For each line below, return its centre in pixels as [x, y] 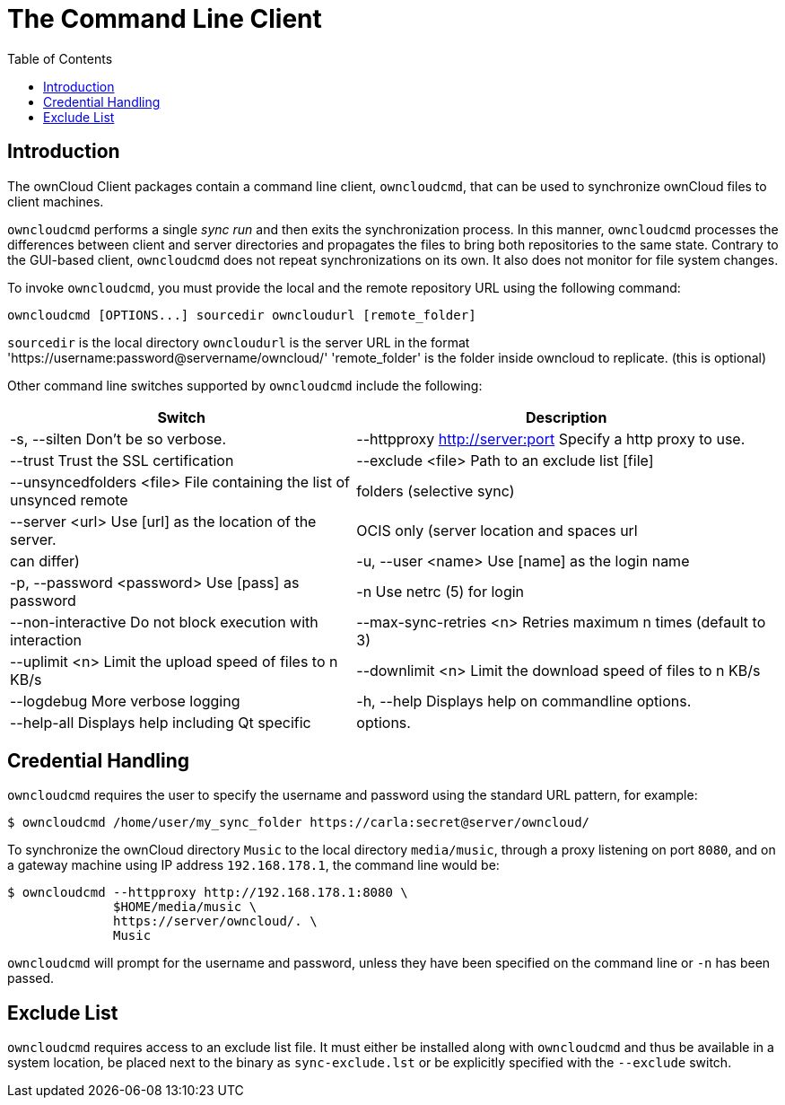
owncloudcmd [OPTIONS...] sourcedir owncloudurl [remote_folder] [242, 315]
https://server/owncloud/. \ [215, 921]
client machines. [56, 201]
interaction [46, 640]
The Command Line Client [165, 19]
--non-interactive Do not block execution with [164, 622]
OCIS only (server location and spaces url [497, 530]
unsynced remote [69, 500]
